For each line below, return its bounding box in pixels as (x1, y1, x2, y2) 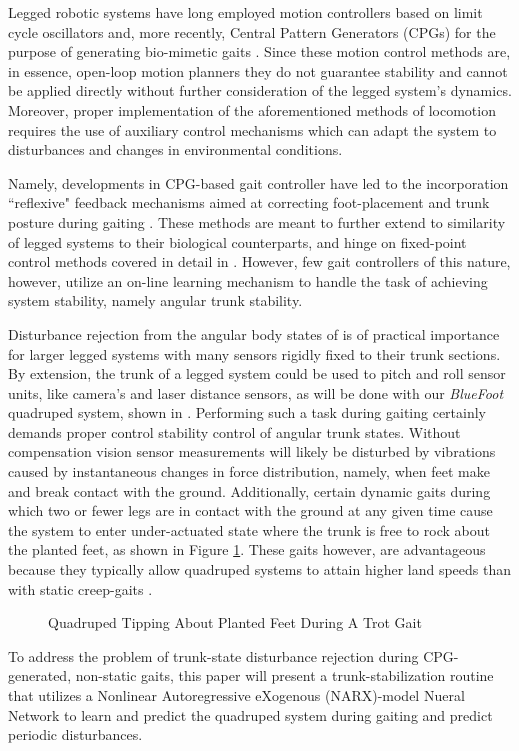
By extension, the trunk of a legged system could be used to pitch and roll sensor (8, 363, 506, 384)
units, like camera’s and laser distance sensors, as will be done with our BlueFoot (8, 382, 504, 403)
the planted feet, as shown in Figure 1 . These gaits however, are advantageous (8, 539, 486, 560)
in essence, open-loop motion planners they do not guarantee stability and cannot (8, 60, 508, 81)
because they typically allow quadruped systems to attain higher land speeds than (8, 559, 512, 580)
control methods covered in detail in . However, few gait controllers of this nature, (8, 251, 511, 272)
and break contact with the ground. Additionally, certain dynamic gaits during (8, 480, 491, 501)
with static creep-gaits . (8, 578, 153, 599)
